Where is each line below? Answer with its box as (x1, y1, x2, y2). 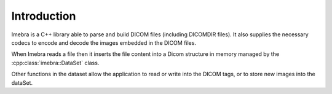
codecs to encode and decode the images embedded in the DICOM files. (11, 39, 197, 46)
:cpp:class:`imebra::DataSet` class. (11, 59, 100, 66)
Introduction (11, 9, 76, 23)
